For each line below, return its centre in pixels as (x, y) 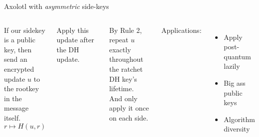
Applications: (181, 30)
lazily (232, 66)
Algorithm (239, 119)
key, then (18, 49)
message (16, 108)
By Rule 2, (126, 30)
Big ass (235, 82)
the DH (68, 49)
